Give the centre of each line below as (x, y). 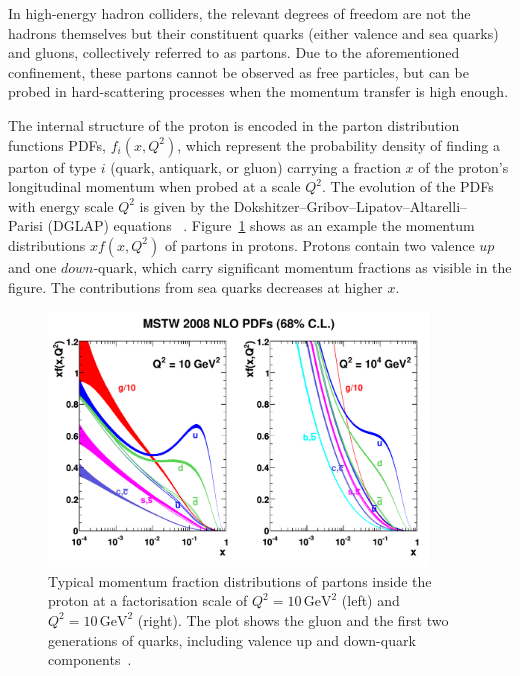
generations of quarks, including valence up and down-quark (232, 639)
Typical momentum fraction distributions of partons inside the (240, 580)
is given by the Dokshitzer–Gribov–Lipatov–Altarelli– (303, 205)
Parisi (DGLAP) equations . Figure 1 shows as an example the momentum (241, 225)
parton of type (52, 166)
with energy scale (61, 205)
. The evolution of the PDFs (408, 186)
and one (32, 266)
